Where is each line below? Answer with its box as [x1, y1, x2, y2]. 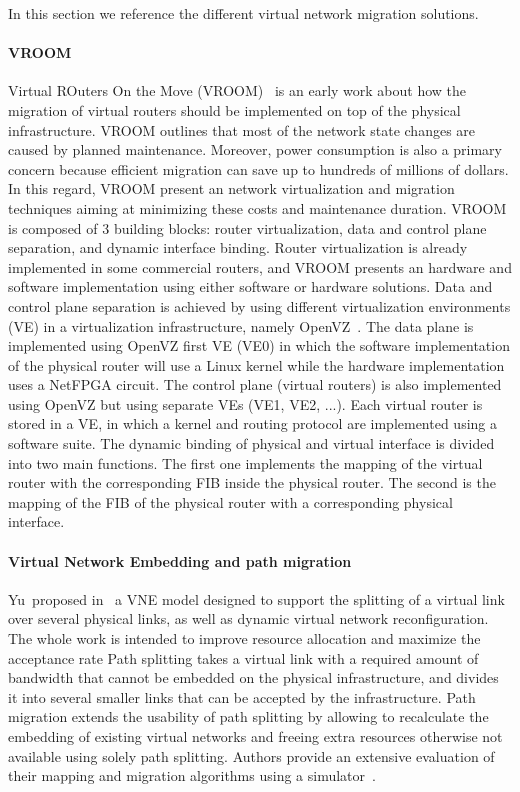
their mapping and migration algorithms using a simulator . [8, 765, 376, 786]
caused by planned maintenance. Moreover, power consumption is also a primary [8, 139, 503, 160]
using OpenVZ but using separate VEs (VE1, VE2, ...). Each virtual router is [8, 393, 483, 414]
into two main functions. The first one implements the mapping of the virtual [8, 452, 483, 473]
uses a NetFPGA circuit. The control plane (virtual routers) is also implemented [8, 374, 502, 395]
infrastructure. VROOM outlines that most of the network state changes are [8, 119, 476, 140]
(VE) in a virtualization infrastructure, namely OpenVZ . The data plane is [8, 315, 474, 336]
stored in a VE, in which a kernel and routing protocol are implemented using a [8, 413, 498, 434]
